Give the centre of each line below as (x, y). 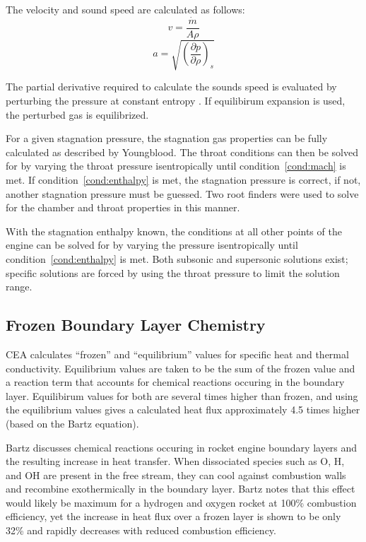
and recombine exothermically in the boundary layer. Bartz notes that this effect (181, 489)
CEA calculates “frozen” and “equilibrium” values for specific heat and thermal (177, 354)
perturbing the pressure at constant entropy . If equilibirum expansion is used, (176, 101)
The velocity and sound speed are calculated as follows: (125, 9)
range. (19, 287)
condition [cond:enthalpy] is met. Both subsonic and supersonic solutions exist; (177, 258)
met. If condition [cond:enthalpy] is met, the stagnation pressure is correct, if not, (183, 179)
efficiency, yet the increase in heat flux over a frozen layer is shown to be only (173, 516)
